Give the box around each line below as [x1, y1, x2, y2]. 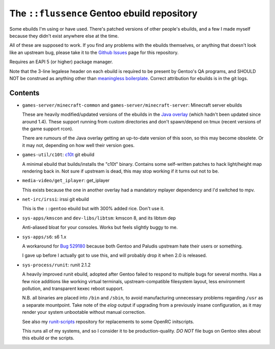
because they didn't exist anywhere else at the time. [9, 33, 119, 39]
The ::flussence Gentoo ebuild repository [9, 8, 198, 19]
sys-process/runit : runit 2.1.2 [22, 262, 91, 268]
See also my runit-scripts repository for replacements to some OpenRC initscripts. [22, 318, 195, 325]
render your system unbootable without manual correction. [22, 309, 146, 315]
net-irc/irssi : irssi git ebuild [22, 196, 89, 203]
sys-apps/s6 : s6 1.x [22, 234, 67, 240]
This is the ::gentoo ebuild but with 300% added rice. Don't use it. [22, 206, 165, 212]
